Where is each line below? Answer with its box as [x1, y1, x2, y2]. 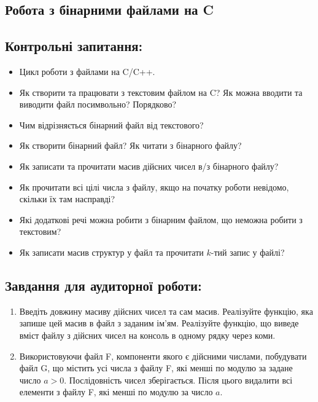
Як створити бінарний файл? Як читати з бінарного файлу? [19, 139, 242, 152]
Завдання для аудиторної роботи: [5, 275, 202, 294]
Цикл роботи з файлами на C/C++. [19, 65, 155, 77]
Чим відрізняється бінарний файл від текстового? [19, 118, 204, 131]
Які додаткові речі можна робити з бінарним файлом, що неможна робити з [19, 213, 303, 226]
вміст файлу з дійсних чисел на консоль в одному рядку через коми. [19, 328, 276, 341]
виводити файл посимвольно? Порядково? [19, 98, 177, 111]
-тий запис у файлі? [211, 245, 285, 258]
